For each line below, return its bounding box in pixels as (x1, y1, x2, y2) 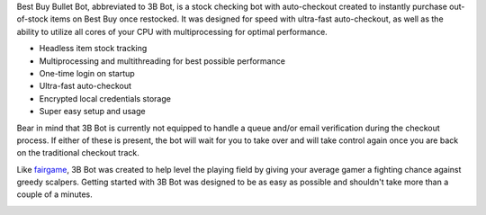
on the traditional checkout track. (16, 148, 139, 158)
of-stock (16, 13, 49, 24)
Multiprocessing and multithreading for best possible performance (39, 55, 285, 67)
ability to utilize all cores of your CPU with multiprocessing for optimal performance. (16, 26, 328, 37)
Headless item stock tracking (39, 43, 148, 54)
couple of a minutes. (16, 189, 94, 200)
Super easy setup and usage (39, 106, 146, 117)
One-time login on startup (39, 67, 135, 78)
